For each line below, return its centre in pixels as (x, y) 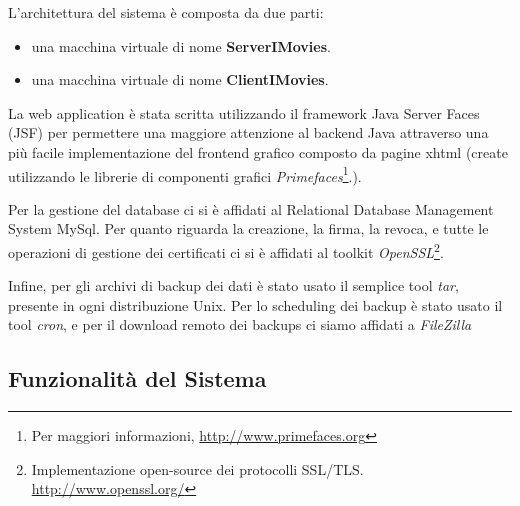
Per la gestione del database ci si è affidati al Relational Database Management (251, 208)
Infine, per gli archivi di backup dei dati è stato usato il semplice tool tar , (233, 285)
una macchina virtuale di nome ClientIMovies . (180, 79)
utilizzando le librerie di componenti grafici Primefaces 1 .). (185, 174)
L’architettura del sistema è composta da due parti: (166, 12)
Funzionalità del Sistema (137, 378)
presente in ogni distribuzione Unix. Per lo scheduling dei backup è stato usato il (255, 304)
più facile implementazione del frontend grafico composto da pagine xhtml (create (258, 151)
